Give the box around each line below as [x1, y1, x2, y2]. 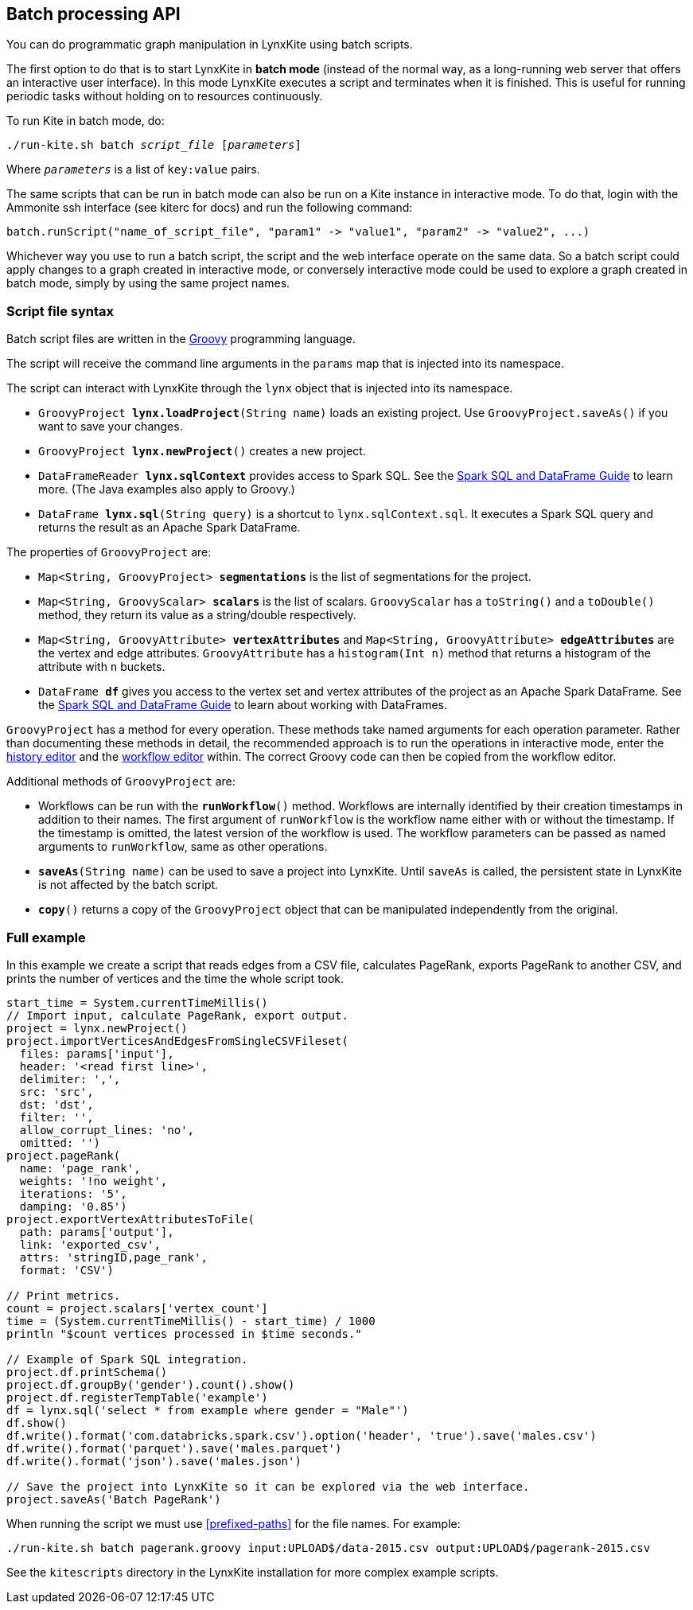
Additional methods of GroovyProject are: [6, 774, 236, 789]
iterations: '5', [19, 1187, 127, 1200]
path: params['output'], [19, 1225, 174, 1238]
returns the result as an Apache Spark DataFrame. [38, 520, 301, 535]
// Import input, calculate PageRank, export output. [6, 1008, 348, 1022]
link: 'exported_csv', [19, 1238, 161, 1251]
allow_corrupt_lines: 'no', [19, 1123, 195, 1136]
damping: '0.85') [19, 1199, 127, 1213]
